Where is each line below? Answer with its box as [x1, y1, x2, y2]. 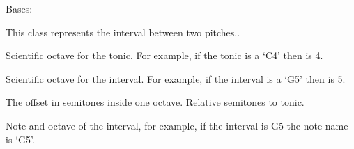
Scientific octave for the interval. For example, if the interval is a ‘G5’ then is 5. [6, 71, 346, 86]
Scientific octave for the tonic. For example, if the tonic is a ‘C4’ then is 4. [6, 48, 323, 63]
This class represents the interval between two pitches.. [6, 24, 240, 39]
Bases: [6, 1, 33, 15]
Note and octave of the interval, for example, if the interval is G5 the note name [6, 118, 348, 132]
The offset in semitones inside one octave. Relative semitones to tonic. [6, 95, 305, 109]
